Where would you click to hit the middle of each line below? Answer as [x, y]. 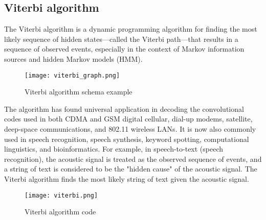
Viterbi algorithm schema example [79, 92]
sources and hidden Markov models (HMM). [73, 58]
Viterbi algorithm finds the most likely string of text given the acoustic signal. [127, 178]
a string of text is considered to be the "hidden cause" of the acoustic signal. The [131, 169]
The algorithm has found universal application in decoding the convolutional [124, 108]
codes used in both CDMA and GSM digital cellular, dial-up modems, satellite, [128, 119]
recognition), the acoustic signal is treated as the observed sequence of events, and [133, 158]
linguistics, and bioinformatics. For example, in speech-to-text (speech [114, 149]
